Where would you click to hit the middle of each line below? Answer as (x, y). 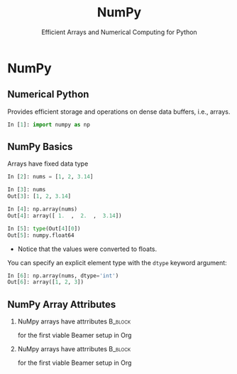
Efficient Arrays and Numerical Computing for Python (119, 32)
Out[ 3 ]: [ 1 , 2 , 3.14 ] (39, 196)
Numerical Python (48, 94)
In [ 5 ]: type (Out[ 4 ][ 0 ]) (44, 228)
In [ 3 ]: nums (27, 190)
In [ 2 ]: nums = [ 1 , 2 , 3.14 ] (50, 177)
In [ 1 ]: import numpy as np (49, 124)
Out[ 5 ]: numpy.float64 (41, 235)
